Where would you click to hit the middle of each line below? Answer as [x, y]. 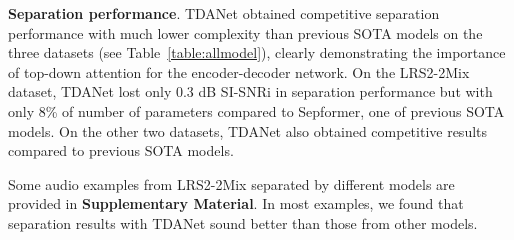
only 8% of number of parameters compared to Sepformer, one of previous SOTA [256, 110]
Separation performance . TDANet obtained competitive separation [224, 13]
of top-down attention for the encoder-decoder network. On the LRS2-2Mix [239, 71]
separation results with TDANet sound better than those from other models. [243, 222]
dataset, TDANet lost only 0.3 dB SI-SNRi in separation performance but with [250, 91]
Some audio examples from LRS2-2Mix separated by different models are [231, 183]
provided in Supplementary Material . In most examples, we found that [236, 203]
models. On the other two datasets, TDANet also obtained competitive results [248, 130]
